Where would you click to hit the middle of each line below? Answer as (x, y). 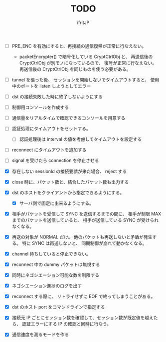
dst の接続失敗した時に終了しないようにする (57, 97)
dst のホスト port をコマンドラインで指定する (58, 307)
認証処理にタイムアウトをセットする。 (51, 128)
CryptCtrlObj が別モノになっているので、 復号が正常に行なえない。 (88, 63)
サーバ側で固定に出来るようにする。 (57, 203)
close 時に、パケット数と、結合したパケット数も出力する (70, 182)
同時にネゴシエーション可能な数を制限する (56, 275)
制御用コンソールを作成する (40, 107)
